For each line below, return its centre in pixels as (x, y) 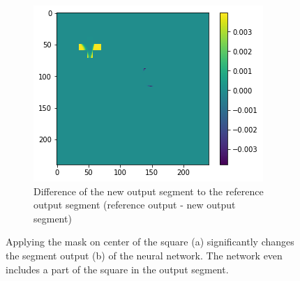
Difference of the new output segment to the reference (149, 191)
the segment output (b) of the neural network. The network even (144, 255)
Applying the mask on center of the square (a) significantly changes (150, 242)
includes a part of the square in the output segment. (117, 269)
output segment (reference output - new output (135, 205)
